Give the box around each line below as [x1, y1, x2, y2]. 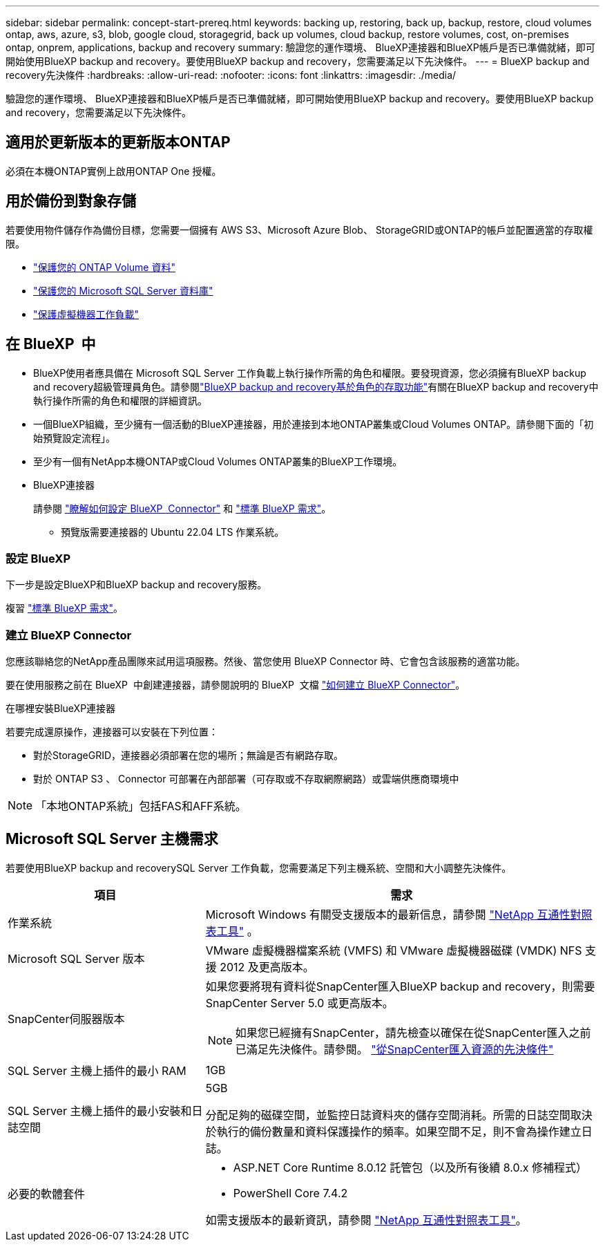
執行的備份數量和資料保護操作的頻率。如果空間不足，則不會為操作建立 [216, 1124, 582, 1138]
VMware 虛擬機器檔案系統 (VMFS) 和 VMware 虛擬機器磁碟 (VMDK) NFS [205, 943, 582, 957]
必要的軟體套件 [8, 1186, 86, 1201]
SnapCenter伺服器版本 [8, 1011, 125, 1026]
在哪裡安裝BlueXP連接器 [6, 702, 116, 715]
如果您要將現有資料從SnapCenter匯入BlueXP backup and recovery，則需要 [205, 979, 595, 993]
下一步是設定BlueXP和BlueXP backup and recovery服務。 [6, 579, 267, 591]
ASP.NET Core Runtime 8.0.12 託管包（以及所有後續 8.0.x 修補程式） [233, 1160, 587, 1174]
